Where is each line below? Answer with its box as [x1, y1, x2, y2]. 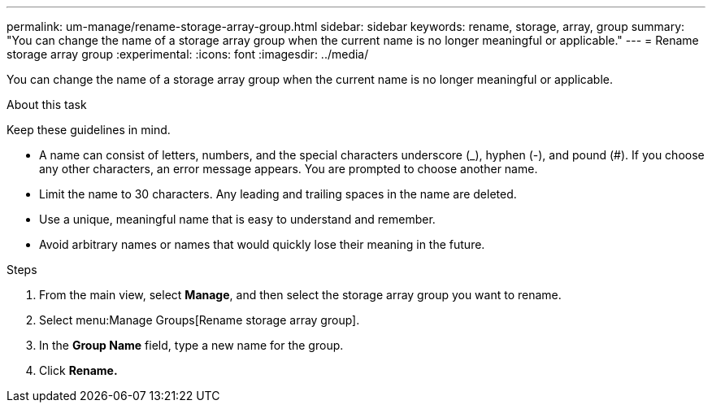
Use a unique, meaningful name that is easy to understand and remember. [39, 212, 436, 226]
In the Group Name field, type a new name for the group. [39, 338, 344, 352]
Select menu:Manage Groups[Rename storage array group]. [39, 313, 360, 327]
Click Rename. [39, 363, 118, 377]
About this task [7, 98, 87, 111]
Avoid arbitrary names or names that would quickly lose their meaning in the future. [39, 237, 485, 251]
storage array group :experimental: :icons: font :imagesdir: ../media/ [7, 47, 369, 61]
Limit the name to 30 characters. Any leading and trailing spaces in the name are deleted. [39, 187, 517, 201]
